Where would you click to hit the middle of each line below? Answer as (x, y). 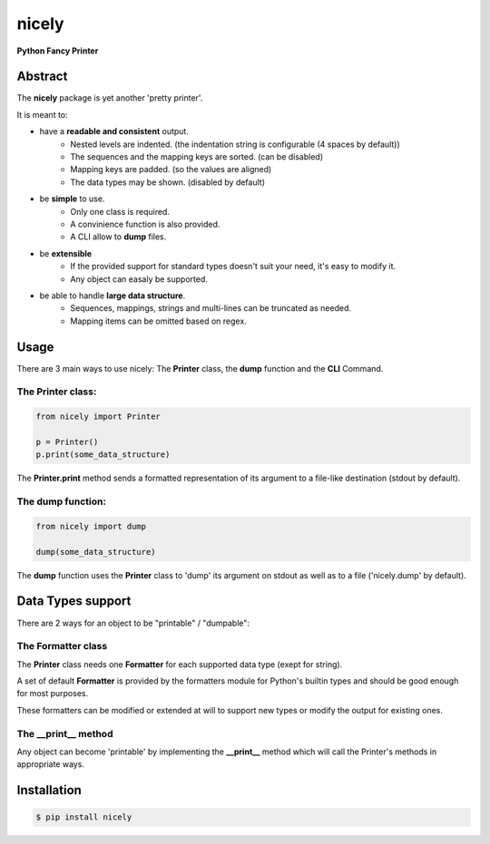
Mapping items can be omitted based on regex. (158, 321)
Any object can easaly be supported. (139, 279)
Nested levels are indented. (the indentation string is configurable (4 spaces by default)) (235, 144)
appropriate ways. (51, 764)
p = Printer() (67, 441)
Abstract (42, 77)
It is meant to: (42, 114)
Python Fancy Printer (58, 51)
